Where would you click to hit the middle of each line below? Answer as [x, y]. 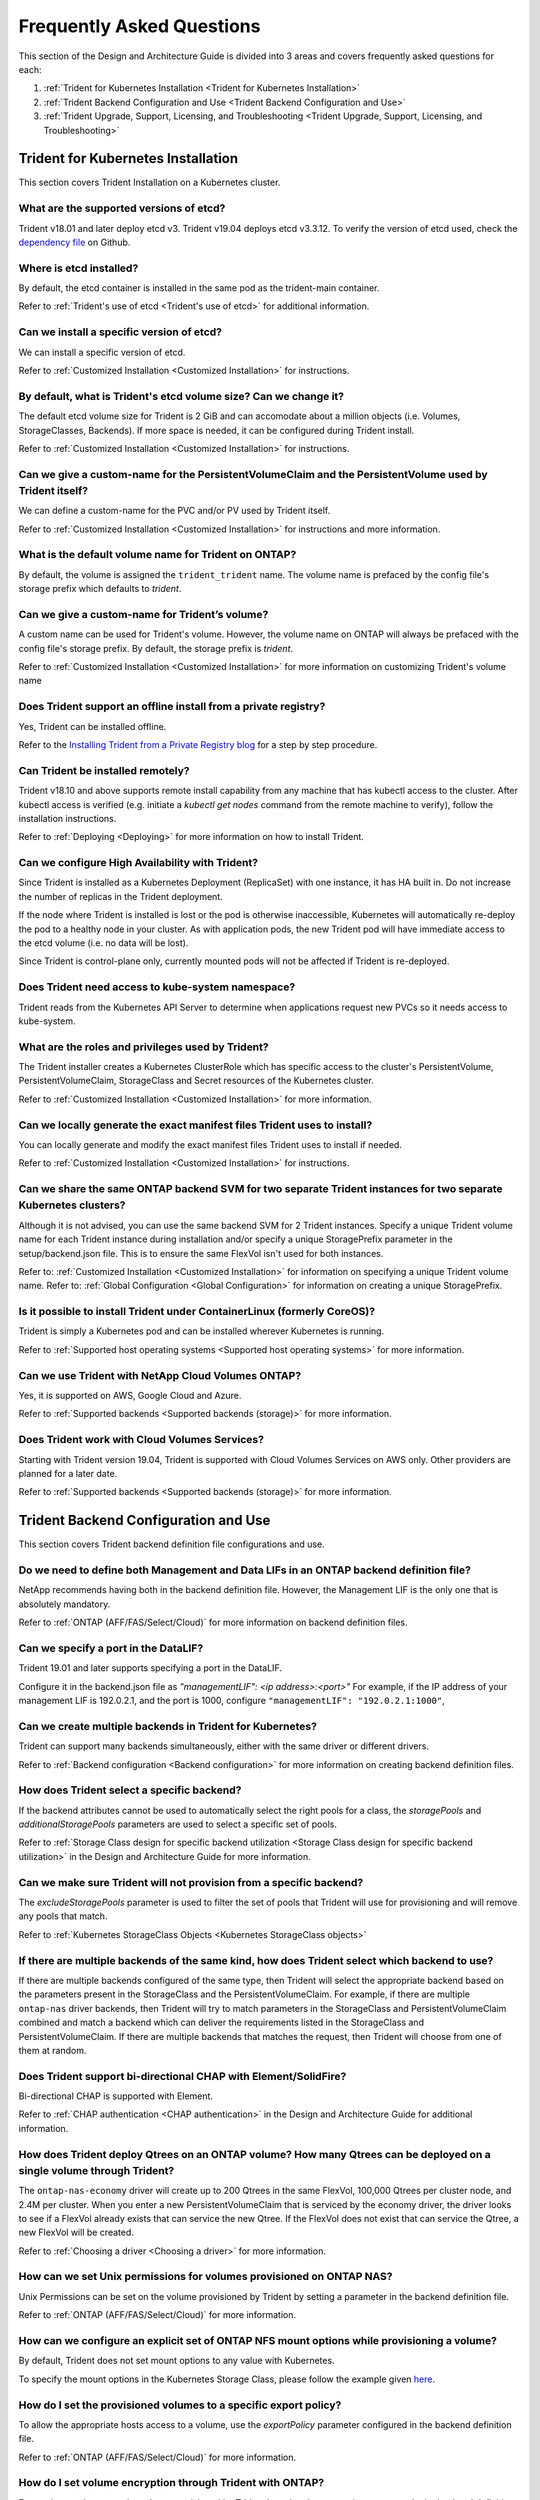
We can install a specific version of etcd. [102, 352]
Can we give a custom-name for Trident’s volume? [143, 614]
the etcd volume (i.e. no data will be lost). [103, 943]
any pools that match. [63, 1916]
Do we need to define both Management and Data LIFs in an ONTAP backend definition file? [245, 1570]
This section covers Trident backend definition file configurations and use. [171, 1544]
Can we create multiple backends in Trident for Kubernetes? [167, 1726]
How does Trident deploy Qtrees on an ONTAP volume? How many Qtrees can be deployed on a [254, 2154]
